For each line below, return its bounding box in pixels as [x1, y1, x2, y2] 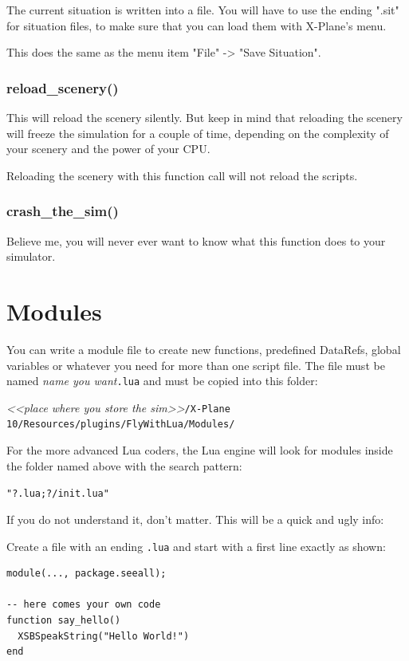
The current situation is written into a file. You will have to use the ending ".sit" [6, 2, 399, 18]
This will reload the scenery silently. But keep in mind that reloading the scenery [6, 109, 403, 125]
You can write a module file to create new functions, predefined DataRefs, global [6, 340, 401, 357]
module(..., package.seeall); [6, 568, 167, 580]
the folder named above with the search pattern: [6, 457, 242, 474]
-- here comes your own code [6, 599, 161, 611]
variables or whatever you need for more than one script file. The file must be [6, 356, 385, 373]
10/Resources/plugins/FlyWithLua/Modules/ [6, 419, 235, 431]
